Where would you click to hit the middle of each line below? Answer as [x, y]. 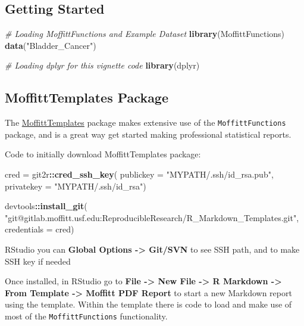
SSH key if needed [38, 261]
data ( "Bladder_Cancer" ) [51, 45]
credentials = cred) [40, 229]
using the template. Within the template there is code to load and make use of [148, 304]
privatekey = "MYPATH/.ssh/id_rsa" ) [76, 186]
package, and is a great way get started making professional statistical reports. [148, 134]
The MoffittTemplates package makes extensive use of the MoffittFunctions [145, 122]
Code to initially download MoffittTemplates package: [103, 154]
